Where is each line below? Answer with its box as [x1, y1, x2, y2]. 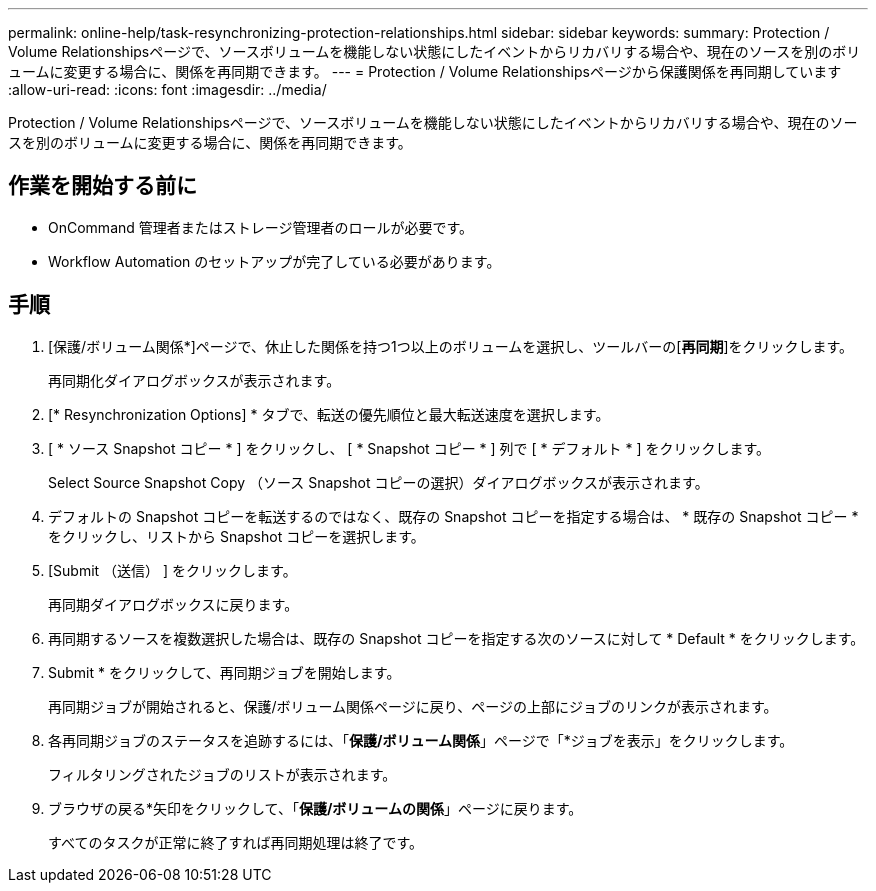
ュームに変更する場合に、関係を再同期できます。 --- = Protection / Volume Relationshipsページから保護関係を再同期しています [8, 63, 842, 80]
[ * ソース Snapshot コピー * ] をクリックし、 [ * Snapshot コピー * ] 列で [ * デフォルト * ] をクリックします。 [48, 439, 771, 457]
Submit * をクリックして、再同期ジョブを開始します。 [48, 663, 401, 681]
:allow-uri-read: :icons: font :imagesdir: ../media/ [8, 81, 327, 98]
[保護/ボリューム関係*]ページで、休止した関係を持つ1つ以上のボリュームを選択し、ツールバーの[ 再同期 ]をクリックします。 [48, 337, 854, 355]
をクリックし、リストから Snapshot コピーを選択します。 [48, 527, 425, 545]
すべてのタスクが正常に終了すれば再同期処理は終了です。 [48, 833, 424, 851]
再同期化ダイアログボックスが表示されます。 [48, 371, 341, 389]
